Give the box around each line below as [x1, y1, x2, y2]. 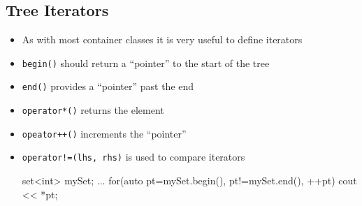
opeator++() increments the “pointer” [22, 126, 187, 140]
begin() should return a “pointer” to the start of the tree [22, 55, 270, 70]
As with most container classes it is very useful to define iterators [22, 32, 303, 47]
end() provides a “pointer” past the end [22, 79, 194, 94]
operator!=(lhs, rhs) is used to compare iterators [22, 149, 245, 164]
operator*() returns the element [22, 103, 164, 117]
